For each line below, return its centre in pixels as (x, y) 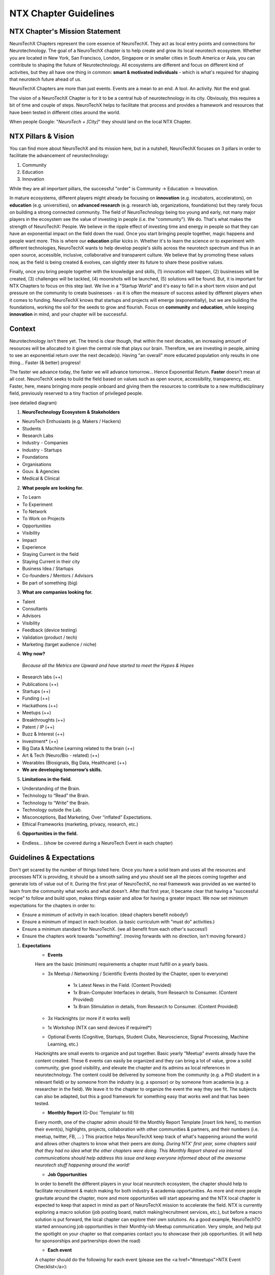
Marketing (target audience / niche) (59, 644)
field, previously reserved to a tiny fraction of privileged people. (76, 393)
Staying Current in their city (51, 562)
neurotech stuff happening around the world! (82, 1165)
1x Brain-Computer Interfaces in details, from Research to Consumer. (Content (155, 992)
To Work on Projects (44, 519)
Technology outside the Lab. (52, 810)
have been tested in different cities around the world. (65, 112)
